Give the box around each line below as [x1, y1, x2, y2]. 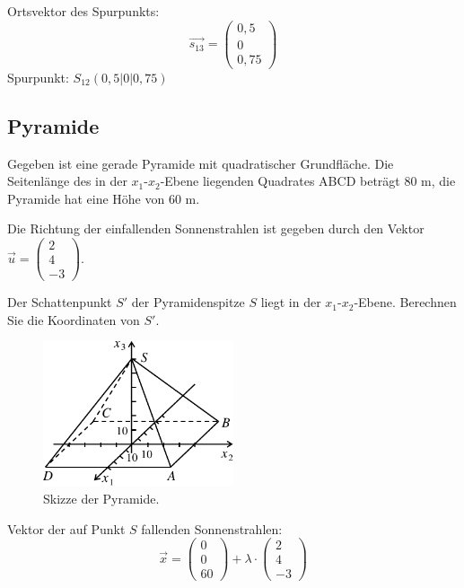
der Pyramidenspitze [131, 293, 245, 312]
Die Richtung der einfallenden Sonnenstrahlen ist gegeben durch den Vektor [7, 219, 425, 238]
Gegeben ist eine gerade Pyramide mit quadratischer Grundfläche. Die [7, 154, 394, 172]
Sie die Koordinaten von [7, 310, 140, 329]
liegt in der [260, 293, 321, 312]
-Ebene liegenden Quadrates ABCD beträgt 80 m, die [160, 171, 456, 190]
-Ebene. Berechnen [354, 293, 457, 312]
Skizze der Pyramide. [43, 488, 160, 507]
